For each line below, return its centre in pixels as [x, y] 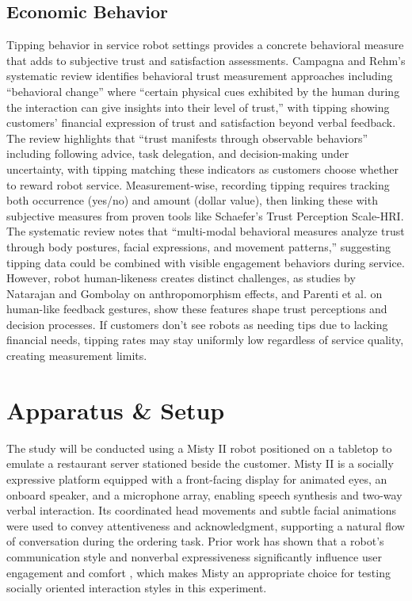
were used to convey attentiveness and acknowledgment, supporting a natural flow [206, 525]
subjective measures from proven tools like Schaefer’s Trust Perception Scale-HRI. [205, 215]
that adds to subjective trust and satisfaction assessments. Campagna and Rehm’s [206, 60]
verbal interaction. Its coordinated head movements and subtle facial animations [201, 510]
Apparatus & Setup [116, 410]
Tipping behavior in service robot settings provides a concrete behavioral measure [205, 45]
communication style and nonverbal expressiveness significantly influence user [194, 556]
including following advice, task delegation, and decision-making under [178, 153]
